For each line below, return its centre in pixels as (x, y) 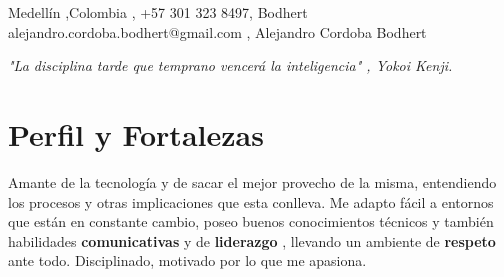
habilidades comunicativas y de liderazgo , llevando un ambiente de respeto (252, 240)
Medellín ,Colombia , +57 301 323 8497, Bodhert (158, 12)
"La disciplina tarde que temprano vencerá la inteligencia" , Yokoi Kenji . (230, 65)
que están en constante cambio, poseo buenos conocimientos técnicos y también (251, 221)
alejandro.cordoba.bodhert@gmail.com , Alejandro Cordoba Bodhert (217, 31)
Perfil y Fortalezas (136, 133)
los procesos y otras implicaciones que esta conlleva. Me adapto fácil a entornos (251, 201)
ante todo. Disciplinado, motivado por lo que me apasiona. (187, 260)
